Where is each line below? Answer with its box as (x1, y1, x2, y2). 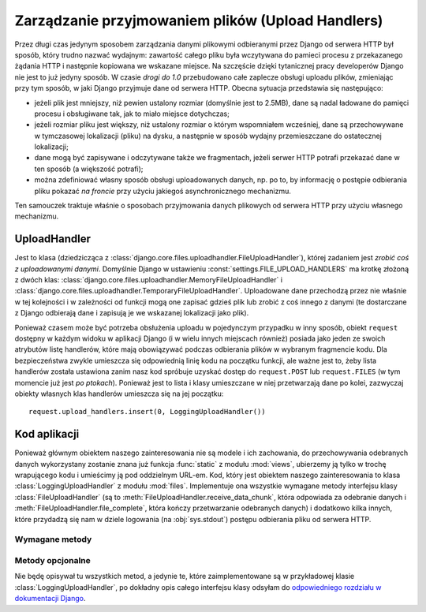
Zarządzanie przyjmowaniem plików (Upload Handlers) (14, 12, 383, 29)
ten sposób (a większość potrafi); (34, 164, 144, 174)
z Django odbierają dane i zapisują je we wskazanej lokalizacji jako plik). (14, 308, 249, 318)
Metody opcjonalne (14, 554, 91, 565)
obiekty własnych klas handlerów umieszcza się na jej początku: (14, 389, 224, 398)
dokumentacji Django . (14, 594, 86, 603)
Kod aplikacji (14, 427, 80, 441)
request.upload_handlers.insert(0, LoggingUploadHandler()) (28, 407, 266, 416)
